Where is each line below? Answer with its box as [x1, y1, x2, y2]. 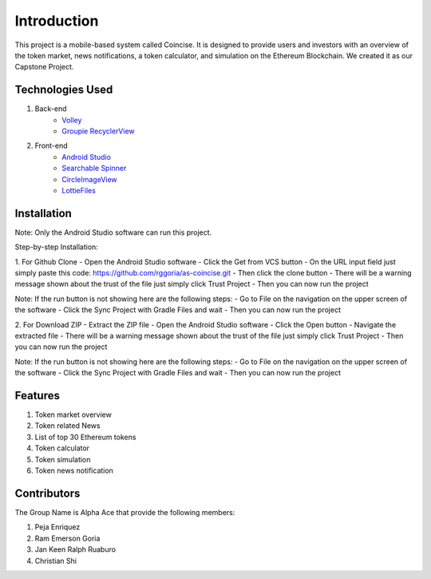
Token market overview [34, 410, 112, 419]
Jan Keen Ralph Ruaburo [34, 545, 116, 554]
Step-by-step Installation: [14, 242, 99, 252]
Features [14, 388, 60, 403]
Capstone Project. [14, 62, 74, 72]
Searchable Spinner [61, 164, 127, 173]
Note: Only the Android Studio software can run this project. [14, 228, 212, 237]
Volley [61, 115, 82, 125]
